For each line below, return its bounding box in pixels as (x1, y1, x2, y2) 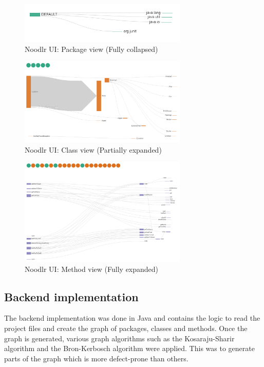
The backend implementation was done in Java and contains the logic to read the (4, 313, 260, 323)
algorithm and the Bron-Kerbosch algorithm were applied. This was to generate (4, 343, 255, 354)
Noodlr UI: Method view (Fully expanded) (25, 263, 159, 274)
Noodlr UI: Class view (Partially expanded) (25, 144, 162, 155)
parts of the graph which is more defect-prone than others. (4, 353, 188, 363)
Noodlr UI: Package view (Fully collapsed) (25, 43, 158, 54)
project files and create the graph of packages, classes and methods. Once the (4, 323, 248, 334)
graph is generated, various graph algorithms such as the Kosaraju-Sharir (4, 333, 235, 343)
